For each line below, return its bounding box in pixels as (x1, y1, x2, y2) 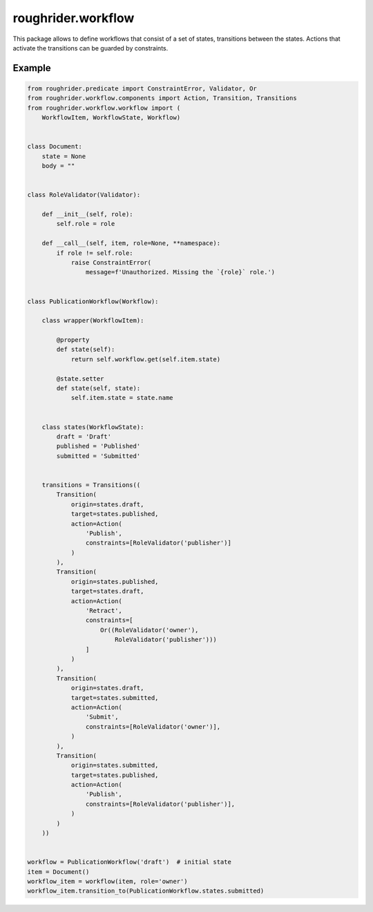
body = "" (41, 162, 75, 170)
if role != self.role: (56, 249, 134, 257)
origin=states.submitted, (70, 761, 159, 770)
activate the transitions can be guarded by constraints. (12, 44, 169, 52)
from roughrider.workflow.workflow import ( (27, 104, 181, 112)
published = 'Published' (56, 442, 141, 450)
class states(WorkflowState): (41, 423, 144, 431)
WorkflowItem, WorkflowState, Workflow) (41, 114, 181, 122)
